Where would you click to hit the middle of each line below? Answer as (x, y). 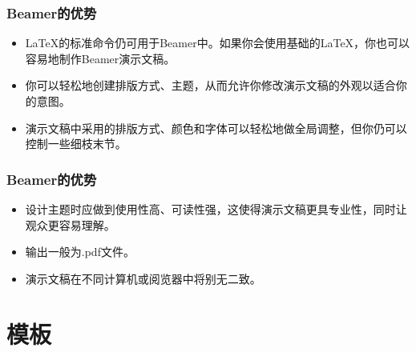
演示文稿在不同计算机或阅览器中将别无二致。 (143, 278)
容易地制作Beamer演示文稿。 (100, 58)
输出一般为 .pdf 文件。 (80, 252)
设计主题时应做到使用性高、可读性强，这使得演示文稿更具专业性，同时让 (216, 209)
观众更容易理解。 (70, 224)
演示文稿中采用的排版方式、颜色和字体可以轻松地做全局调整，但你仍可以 (216, 128)
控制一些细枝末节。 (76, 144)
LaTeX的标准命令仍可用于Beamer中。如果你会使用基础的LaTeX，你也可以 (218, 43)
